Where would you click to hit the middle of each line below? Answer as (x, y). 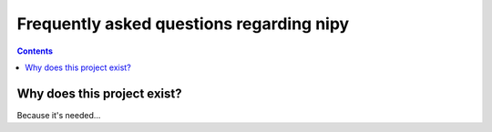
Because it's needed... (59, 115)
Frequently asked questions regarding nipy (183, 24)
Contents (35, 51)
